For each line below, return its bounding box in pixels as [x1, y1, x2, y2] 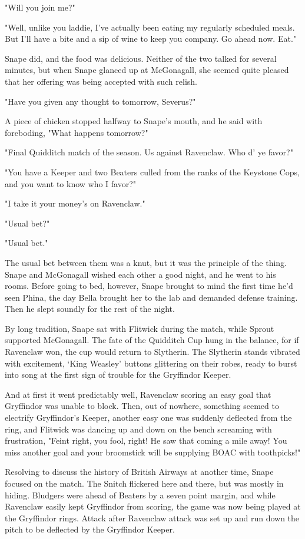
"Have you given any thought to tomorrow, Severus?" [5, 95, 196, 107]
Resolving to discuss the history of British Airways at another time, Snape [5, 465, 274, 478]
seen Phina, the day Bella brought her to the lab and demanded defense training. [5, 291, 298, 303]
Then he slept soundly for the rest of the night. [5, 302, 175, 315]
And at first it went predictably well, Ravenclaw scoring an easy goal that [5, 388, 271, 400]
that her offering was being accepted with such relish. [5, 75, 197, 87]
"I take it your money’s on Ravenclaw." [5, 197, 145, 209]
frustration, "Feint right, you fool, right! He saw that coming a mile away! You [5, 434, 287, 447]
